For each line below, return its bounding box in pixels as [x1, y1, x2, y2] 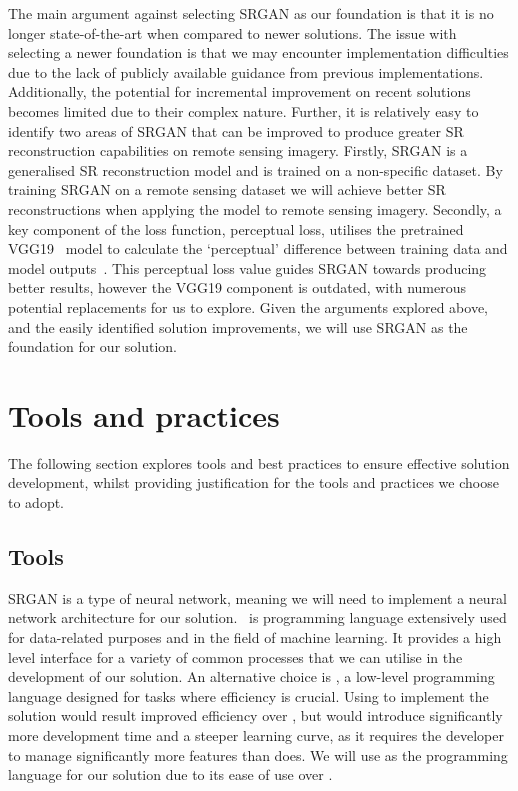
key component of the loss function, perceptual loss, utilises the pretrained [8, 218, 464, 239]
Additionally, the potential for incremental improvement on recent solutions [8, 81, 471, 102]
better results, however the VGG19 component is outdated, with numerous [8, 277, 466, 298]
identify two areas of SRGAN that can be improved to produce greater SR [8, 120, 464, 141]
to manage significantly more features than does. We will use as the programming [8, 744, 508, 765]
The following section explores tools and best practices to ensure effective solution [8, 452, 510, 473]
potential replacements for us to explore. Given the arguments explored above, [8, 296, 489, 317]
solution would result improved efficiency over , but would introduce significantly [8, 705, 503, 726]
